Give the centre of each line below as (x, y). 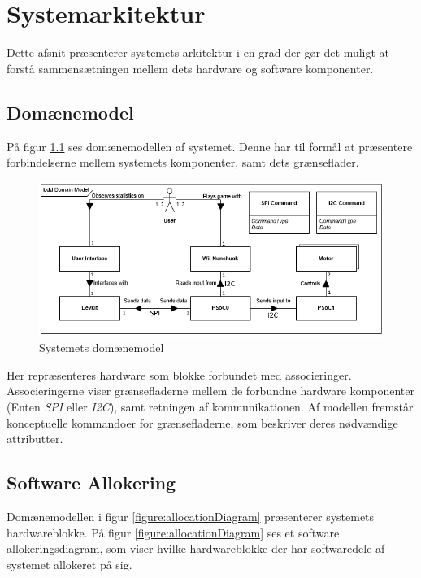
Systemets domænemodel (102, 348)
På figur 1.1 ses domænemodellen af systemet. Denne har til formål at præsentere (210, 146)
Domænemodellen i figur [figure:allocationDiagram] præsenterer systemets (191, 516)
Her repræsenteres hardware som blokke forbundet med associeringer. (179, 374)
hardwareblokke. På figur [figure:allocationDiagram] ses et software (173, 532)
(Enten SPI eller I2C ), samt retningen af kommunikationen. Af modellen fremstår (210, 407)
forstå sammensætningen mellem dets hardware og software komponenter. (190, 68)
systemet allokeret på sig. (69, 564)
